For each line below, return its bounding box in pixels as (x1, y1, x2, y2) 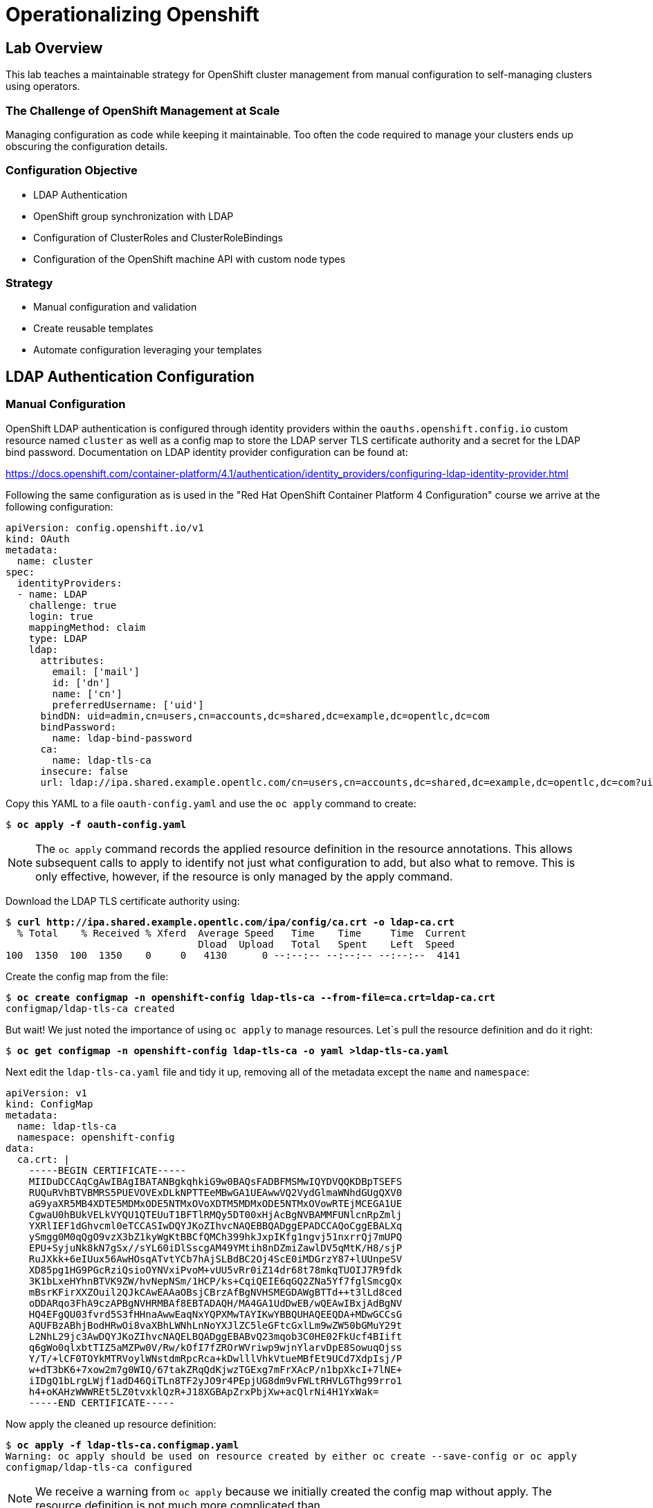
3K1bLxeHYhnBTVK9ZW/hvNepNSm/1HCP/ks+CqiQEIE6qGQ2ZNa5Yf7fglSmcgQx (28, 1275, 403, 1287)
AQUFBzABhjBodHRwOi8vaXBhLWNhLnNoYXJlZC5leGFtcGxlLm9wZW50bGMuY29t (28, 1319, 403, 1331)
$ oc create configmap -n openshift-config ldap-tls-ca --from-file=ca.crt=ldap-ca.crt (6, 991, 496, 1003)
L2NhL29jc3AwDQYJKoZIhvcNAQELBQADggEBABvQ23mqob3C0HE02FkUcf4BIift (28, 1330, 403, 1342)
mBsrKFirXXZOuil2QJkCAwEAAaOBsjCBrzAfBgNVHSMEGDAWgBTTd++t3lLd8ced (28, 1286, 403, 1298)
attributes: (40, 654, 105, 666)
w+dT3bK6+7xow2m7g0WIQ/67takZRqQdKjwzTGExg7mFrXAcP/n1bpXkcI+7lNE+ (28, 1363, 403, 1375)
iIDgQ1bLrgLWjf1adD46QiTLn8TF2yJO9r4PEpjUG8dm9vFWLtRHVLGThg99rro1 (28, 1374, 403, 1386)
